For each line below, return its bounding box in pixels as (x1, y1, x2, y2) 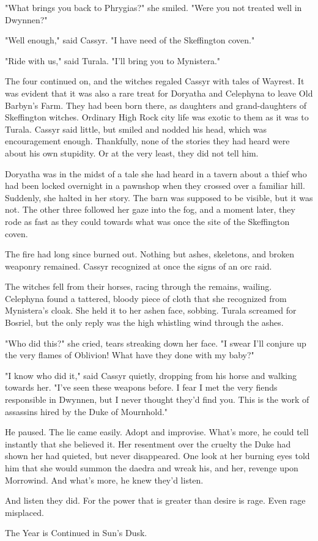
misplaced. (5, 506, 44, 518)
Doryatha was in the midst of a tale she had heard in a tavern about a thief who (5, 167, 307, 180)
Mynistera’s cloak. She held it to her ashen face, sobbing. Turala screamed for (5, 304, 297, 317)
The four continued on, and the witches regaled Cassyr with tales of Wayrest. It (5, 75, 305, 87)
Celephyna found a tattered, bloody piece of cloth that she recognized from (5, 292, 287, 304)
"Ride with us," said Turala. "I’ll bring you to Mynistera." (5, 54, 221, 67)
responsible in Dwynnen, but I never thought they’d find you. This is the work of (5, 393, 309, 406)
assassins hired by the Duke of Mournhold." (5, 405, 168, 418)
